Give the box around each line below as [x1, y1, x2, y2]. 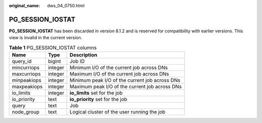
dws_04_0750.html [47, 3, 85, 8]
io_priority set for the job [69, 96, 128, 103]
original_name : [9, 3, 40, 8]
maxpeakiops [12, 83, 43, 90]
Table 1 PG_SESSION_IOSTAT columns [9, 44, 97, 51]
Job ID [69, 58, 85, 65]
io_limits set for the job [69, 90, 123, 96]
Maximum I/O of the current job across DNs [69, 70, 169, 77]
